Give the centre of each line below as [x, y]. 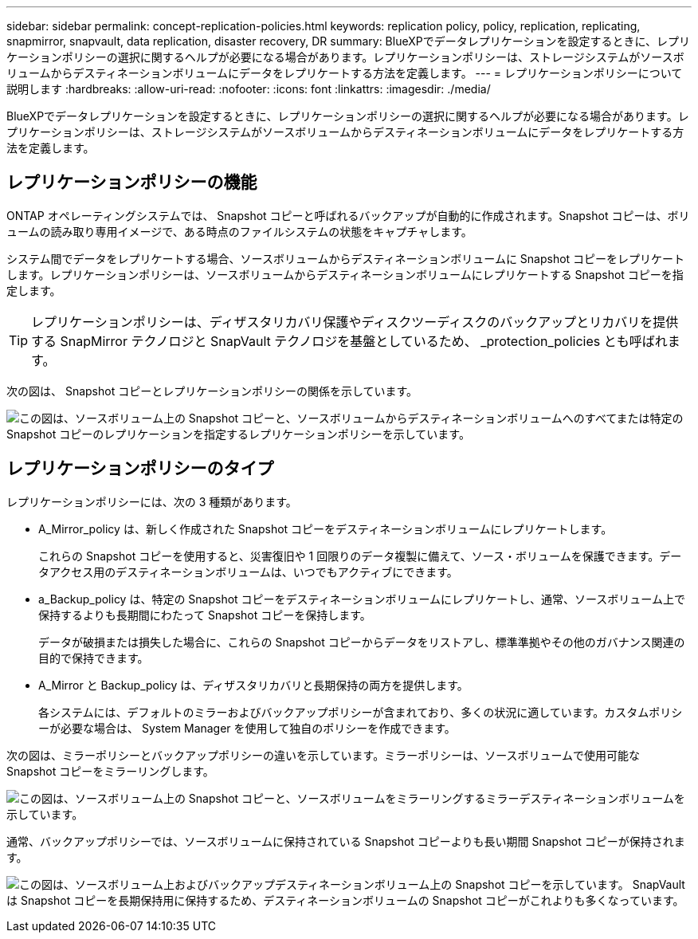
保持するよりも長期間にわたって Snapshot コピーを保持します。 [205, 615]
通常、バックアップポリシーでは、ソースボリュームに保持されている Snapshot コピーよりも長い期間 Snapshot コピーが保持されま [346, 841]
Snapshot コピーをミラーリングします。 [110, 771]
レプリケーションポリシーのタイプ [140, 469]
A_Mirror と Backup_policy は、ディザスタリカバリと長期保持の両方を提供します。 [253, 685]
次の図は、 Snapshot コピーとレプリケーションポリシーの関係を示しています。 [212, 391]
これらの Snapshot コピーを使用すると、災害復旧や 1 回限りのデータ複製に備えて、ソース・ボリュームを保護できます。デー [360, 556]
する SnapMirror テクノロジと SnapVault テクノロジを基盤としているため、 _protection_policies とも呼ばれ [349, 341]
